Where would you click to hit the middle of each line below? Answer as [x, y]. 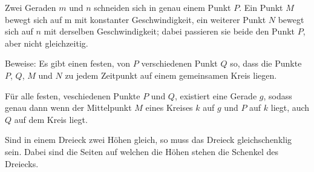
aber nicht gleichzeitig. [47, 43]
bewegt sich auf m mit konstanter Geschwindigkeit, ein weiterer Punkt [136, 19]
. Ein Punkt [261, 7]
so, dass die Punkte [266, 63]
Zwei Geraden [31, 7]
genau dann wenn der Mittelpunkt [68, 107]
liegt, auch [290, 107]
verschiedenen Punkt [179, 63]
